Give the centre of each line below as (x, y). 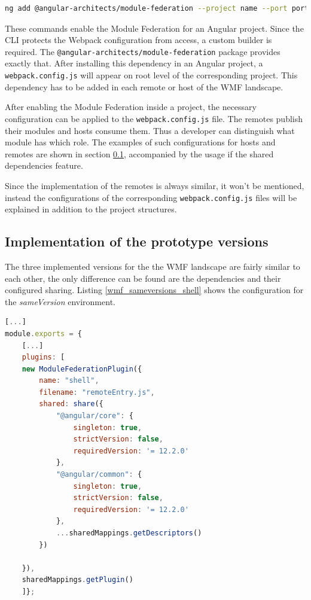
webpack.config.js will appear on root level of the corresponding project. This (151, 75)
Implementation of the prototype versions (137, 241)
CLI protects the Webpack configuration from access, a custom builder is (138, 40)
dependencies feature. (44, 165)
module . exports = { (43, 333)
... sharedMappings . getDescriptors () (129, 533)
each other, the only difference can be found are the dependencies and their (143, 278)
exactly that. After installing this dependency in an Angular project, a (134, 63)
